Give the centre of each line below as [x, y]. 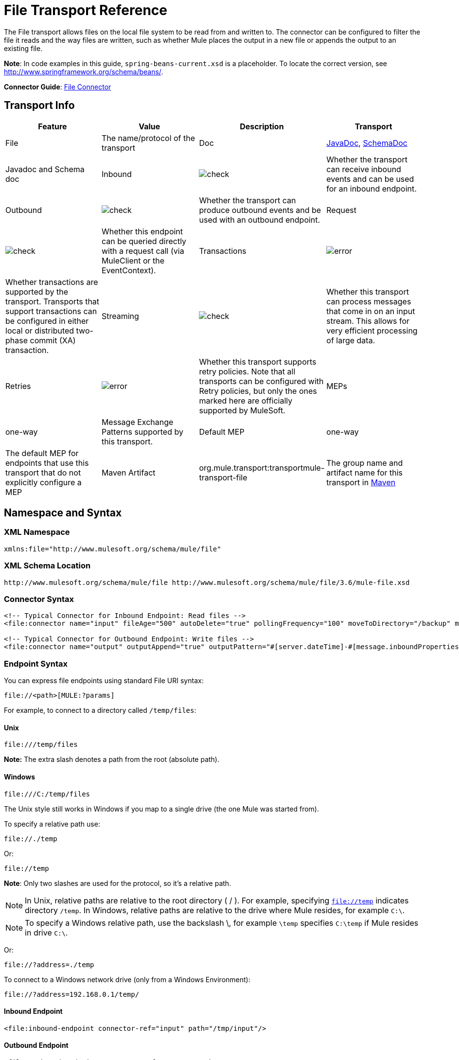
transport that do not [43, 472]
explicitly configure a [44, 482]
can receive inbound [364, 169]
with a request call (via [143, 251]
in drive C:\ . [46, 932]
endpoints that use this [47, 463]
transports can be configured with [261, 381]
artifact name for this [365, 472]
